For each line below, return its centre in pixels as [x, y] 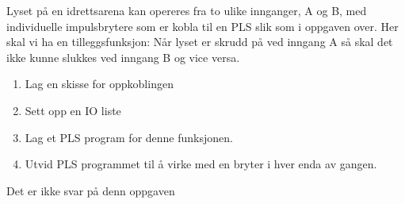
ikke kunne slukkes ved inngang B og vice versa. [123, 57]
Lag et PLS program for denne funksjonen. [129, 137]
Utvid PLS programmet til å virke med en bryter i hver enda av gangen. [201, 164]
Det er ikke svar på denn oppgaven [91, 190]
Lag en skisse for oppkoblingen [99, 84]
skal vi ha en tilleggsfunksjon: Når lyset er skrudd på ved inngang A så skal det [200, 42]
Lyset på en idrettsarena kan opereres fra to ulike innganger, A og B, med [187, 10]
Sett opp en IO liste [73, 110]
